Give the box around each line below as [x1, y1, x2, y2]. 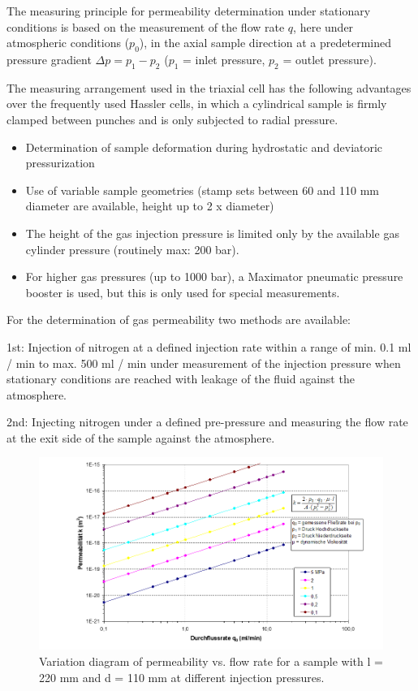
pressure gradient [6, 50, 92, 67]
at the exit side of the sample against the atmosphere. [6, 429, 275, 446]
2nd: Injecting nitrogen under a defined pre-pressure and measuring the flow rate [6, 413, 408, 430]
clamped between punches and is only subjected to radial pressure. [6, 110, 338, 127]
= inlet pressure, [183, 50, 265, 67]
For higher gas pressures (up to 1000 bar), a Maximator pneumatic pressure [25, 268, 403, 285]
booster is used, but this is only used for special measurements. [25, 283, 340, 300]
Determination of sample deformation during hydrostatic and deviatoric [25, 138, 383, 155]
